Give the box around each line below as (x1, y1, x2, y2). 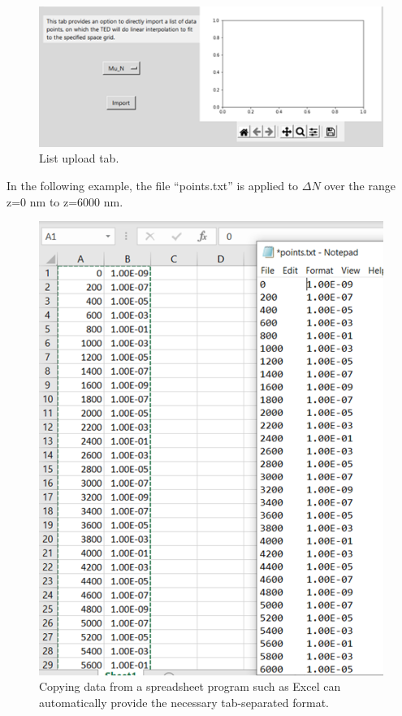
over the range (324, 177, 396, 194)
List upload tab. (39, 150, 119, 167)
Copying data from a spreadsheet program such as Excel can (39, 678, 341, 695)
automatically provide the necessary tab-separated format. (39, 693, 329, 710)
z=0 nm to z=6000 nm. (6, 193, 123, 210)
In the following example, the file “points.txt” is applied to (6, 177, 299, 194)
